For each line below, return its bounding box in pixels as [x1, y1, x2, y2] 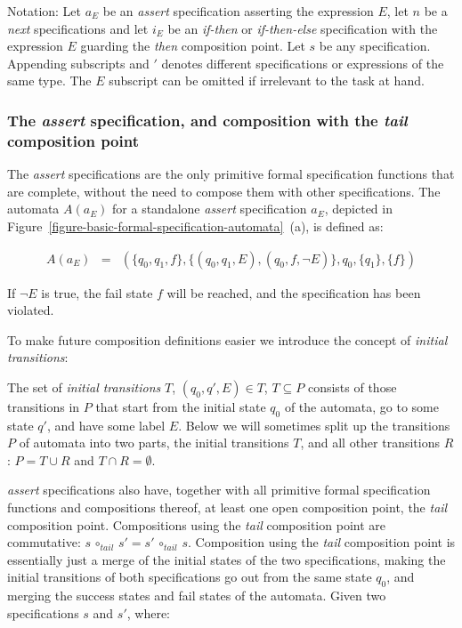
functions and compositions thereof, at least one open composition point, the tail [7, 498, 448, 517]
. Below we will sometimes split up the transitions [178, 415, 450, 434]
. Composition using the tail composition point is [188, 533, 456, 552]
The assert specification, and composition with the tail [7, 109, 408, 131]
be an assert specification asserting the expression [102, 2, 374, 20]
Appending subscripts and [7, 53, 150, 72]
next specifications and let [7, 19, 149, 37]
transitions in [7, 397, 80, 415]
